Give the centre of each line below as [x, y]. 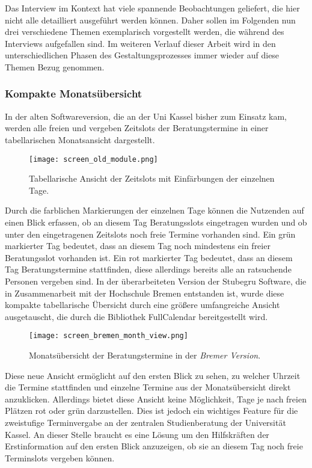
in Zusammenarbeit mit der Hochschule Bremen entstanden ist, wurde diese [145, 293]
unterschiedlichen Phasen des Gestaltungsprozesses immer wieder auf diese [142, 55]
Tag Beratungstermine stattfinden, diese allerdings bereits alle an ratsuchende [148, 269]
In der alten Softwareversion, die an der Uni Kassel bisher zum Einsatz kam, [146, 116]
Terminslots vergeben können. [60, 457]
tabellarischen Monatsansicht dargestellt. [80, 139]
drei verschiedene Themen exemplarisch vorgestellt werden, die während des [145, 32]
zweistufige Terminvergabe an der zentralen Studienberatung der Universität [145, 422]
